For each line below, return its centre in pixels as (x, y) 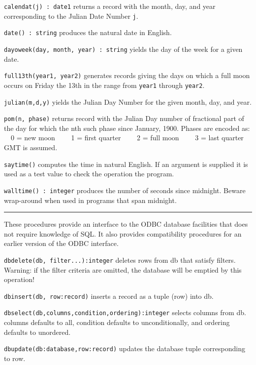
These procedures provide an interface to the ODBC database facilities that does (126, 224)
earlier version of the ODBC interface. (61, 243)
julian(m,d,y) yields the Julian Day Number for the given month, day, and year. (128, 101)
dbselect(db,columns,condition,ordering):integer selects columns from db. (125, 312)
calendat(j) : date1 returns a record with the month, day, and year (110, 6)
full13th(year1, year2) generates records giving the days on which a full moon (127, 75)
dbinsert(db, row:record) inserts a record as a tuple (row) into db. (109, 296)
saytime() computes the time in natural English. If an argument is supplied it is (126, 164)
